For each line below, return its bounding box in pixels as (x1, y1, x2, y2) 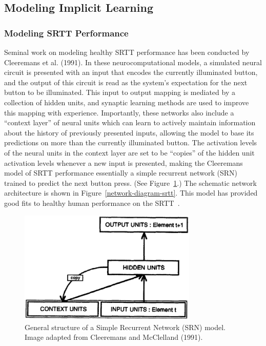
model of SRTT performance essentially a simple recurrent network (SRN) (4, 167, 238, 178)
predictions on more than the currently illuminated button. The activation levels (4, 137, 257, 148)
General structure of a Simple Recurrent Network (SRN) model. (25, 321, 226, 332)
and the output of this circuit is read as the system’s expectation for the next (4, 76, 248, 87)
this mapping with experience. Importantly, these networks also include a (4, 107, 234, 118)
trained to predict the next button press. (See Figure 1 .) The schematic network (4, 177, 257, 188)
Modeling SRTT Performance (4, 26, 129, 39)
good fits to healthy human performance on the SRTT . (4, 197, 180, 208)
